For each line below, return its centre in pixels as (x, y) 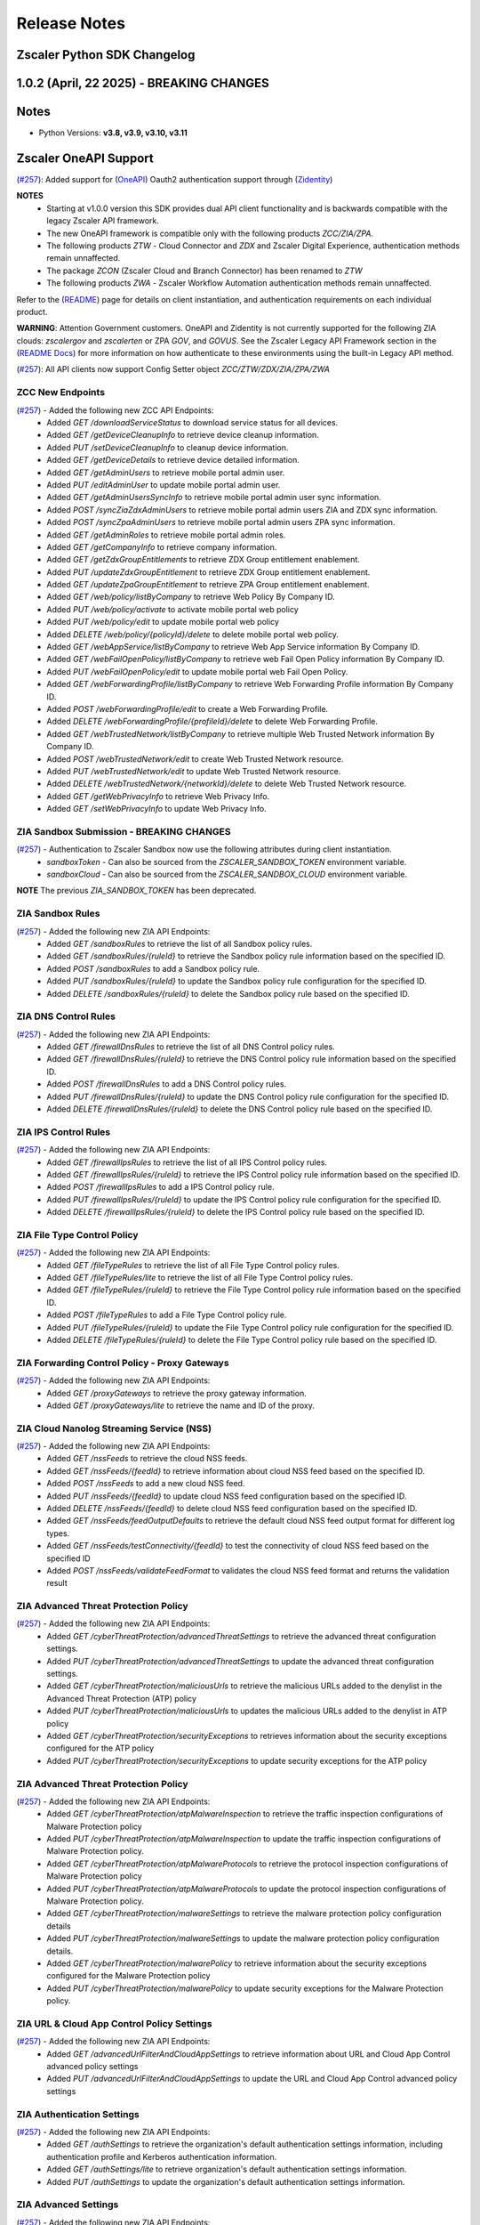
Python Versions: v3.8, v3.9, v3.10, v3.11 (113, 133)
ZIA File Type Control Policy (77, 1234)
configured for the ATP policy (100, 1748)
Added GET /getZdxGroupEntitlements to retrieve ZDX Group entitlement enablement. (203, 560)
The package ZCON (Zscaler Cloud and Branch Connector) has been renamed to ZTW (205, 271)
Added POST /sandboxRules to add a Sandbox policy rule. (153, 968)
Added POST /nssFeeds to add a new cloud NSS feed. (146, 1484)
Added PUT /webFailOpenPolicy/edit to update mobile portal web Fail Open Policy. (197, 671)
